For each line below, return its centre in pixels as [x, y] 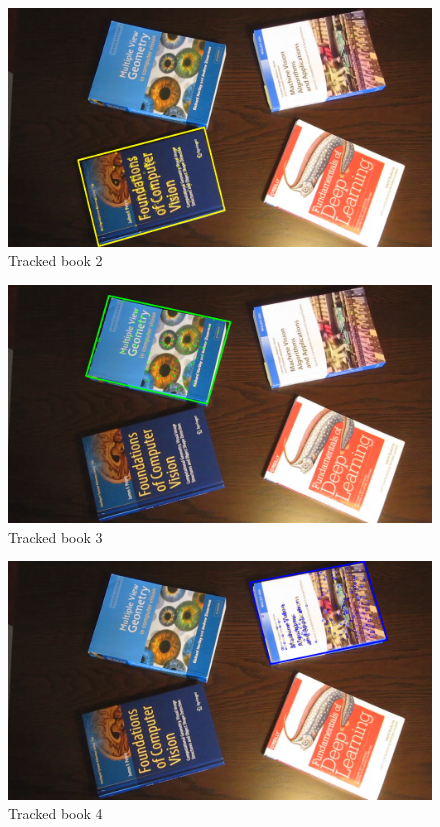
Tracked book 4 [55, 813]
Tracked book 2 [55, 260]
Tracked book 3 [55, 536]
